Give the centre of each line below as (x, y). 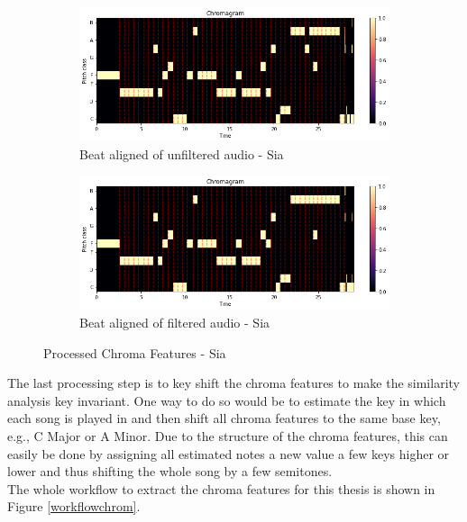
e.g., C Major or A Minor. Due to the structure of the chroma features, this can (228, 435)
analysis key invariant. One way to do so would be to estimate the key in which (227, 400)
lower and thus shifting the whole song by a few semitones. (170, 471)
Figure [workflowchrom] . (74, 506)
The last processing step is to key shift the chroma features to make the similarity (233, 383)
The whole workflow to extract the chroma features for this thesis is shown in (221, 488)
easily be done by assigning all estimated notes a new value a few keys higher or (229, 453)
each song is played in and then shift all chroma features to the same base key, (224, 418)
